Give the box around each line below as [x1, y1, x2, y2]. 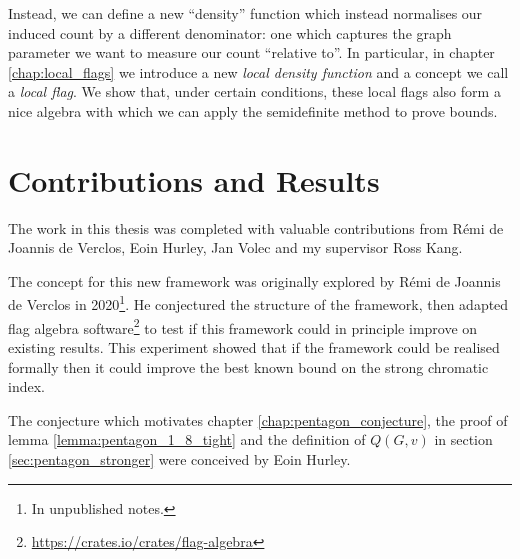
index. [8, 376, 45, 397]
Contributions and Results [8, 159, 380, 200]
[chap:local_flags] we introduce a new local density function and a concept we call [8, 61, 509, 82]
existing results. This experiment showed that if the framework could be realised [8, 336, 500, 357]
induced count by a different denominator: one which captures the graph [8, 22, 452, 43]
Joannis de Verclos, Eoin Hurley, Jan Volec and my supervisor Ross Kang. [8, 237, 463, 258]
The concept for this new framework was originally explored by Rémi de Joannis [8, 270, 501, 291]
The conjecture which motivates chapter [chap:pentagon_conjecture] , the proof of [8, 409, 508, 430]
